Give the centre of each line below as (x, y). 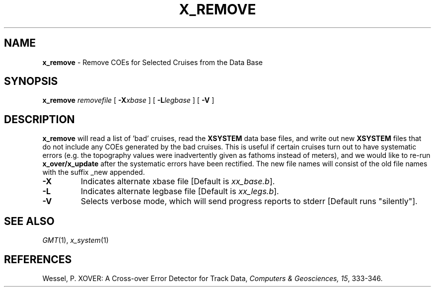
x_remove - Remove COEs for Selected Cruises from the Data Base (152, 62)
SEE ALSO (29, 221)
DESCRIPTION (39, 119)
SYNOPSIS (31, 81)
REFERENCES (38, 259)
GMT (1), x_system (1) (75, 240)
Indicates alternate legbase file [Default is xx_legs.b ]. (180, 191)
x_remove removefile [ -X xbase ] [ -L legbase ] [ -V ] (128, 100)
